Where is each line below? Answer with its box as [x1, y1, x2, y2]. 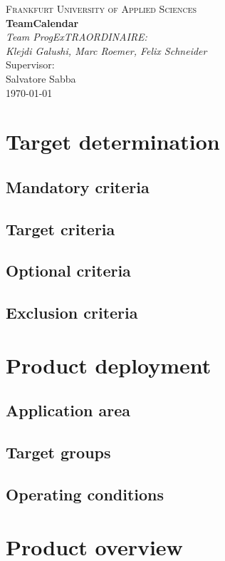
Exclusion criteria [6, 302, 138, 324]
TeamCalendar [6, 15, 79, 30]
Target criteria [6, 217, 115, 240]
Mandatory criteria [6, 175, 150, 197]
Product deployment [6, 350, 211, 379]
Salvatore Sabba [6, 71, 76, 86]
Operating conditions [6, 483, 164, 505]
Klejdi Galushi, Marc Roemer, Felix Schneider [6, 43, 207, 58]
